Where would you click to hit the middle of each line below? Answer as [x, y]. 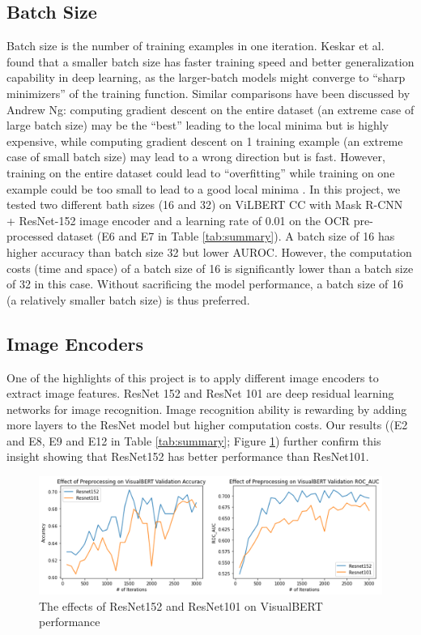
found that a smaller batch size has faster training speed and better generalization [210, 61]
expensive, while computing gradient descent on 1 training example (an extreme [205, 141]
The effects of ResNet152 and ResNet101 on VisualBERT [181, 605]
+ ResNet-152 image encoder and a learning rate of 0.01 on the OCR [179, 220]
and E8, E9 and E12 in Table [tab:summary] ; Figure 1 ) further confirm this [194, 440]
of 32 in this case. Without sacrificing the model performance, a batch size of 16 [205, 284]
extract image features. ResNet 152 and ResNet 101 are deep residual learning [200, 393]
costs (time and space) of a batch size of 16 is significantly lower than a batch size [210, 268]
